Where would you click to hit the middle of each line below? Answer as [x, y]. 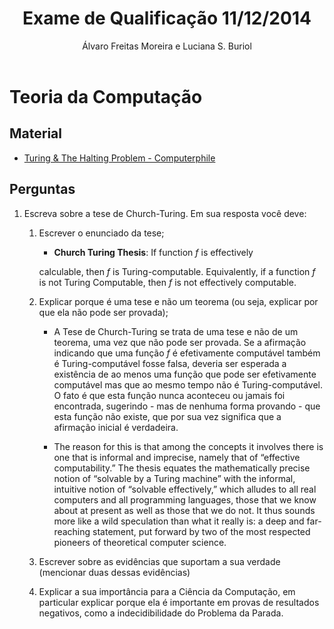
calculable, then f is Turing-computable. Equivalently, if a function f [177, 271]
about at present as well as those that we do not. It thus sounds [184, 510]
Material [35, 133]
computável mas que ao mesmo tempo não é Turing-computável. [188, 384]
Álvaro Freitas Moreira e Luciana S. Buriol [167, 46]
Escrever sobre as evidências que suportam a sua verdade [159, 561]
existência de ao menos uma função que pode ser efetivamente [185, 374]
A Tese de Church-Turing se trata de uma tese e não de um [176, 331]
